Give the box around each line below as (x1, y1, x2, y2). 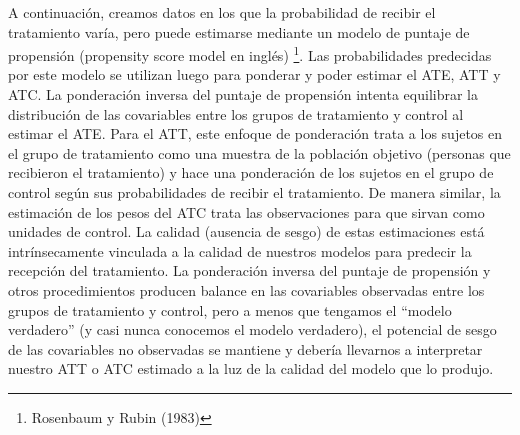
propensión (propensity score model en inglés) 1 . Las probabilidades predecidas (8, 42, 492, 65)
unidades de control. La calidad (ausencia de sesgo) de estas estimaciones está (8, 221, 485, 242)
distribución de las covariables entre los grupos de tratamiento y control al (8, 103, 464, 124)
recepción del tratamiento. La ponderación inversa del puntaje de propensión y (8, 260, 491, 281)
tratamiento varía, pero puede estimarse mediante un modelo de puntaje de (8, 21, 470, 42)
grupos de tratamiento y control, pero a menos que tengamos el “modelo (8, 299, 452, 320)
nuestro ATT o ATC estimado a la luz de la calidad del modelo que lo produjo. (8, 358, 494, 379)
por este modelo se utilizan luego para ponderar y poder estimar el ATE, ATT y (8, 64, 501, 85)
